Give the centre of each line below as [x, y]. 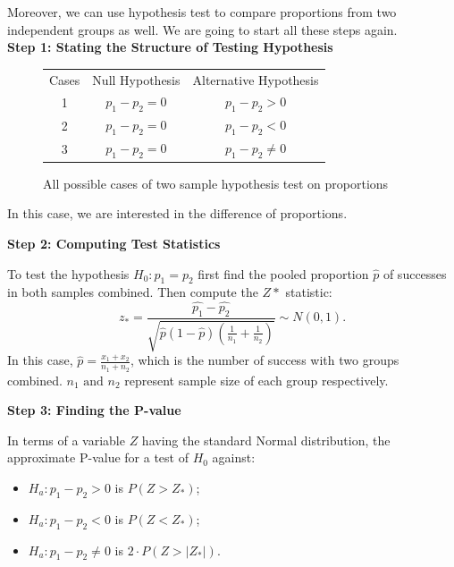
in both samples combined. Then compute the [133, 292]
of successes [415, 273]
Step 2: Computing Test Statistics [114, 243]
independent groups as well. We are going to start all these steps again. [202, 29]
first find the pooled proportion [283, 273]
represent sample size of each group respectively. [256, 380]
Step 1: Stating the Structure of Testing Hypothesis [170, 47]
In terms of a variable [66, 440]
